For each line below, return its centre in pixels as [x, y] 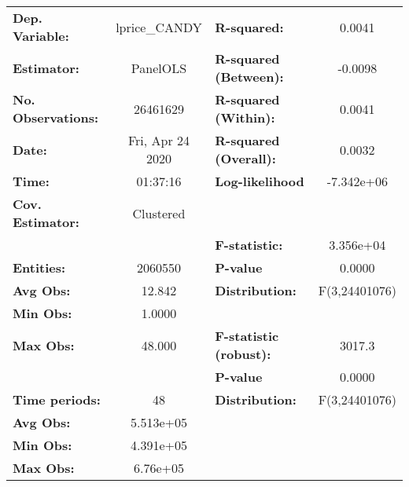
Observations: [56, 117]
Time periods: [57, 399]
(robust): [243, 354]
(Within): [245, 117]
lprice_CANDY [159, 27]
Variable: [41, 36]
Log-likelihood [260, 181]
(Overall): [245, 158]
